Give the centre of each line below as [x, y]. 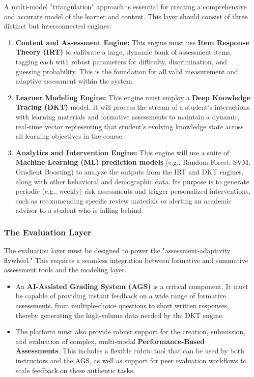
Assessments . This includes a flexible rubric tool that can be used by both [130, 351]
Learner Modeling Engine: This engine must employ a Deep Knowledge [133, 97]
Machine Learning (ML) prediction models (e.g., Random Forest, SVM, [133, 162]
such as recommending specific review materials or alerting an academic [124, 200]
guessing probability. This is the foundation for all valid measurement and [127, 71]
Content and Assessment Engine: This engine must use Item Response [132, 42]
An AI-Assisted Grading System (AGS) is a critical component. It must [132, 286]
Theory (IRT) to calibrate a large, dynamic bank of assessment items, [124, 52]
